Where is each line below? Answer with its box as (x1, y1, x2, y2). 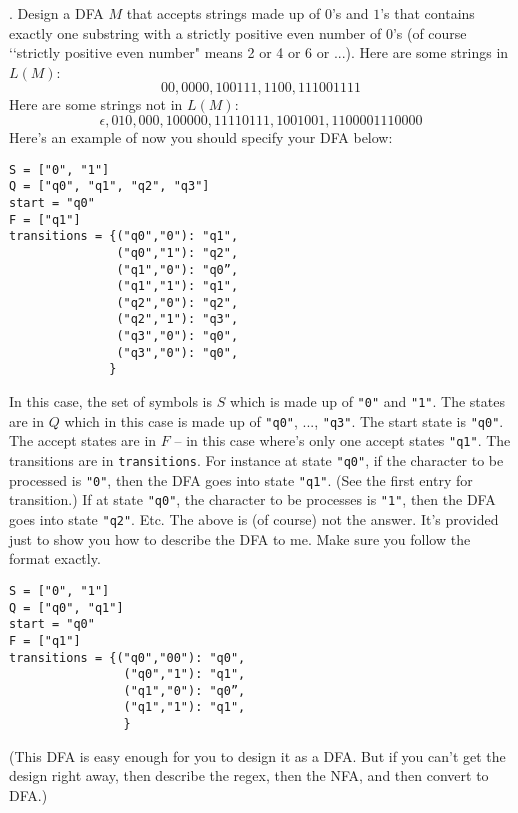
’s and (331, 3, 369, 23)
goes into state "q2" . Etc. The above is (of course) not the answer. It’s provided (9, 509, 499, 530)
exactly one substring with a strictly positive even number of (9, 22, 382, 43)
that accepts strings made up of (126, 3, 321, 23)
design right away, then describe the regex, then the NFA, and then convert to (9, 765, 489, 786)
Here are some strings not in (9, 94, 183, 115)
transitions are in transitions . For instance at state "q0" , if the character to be (9, 450, 504, 471)
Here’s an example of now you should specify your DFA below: (9, 126, 393, 147)
